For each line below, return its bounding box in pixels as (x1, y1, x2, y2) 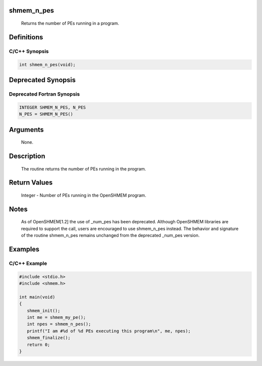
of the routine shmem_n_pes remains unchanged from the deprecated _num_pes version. (21, 233, 200, 238)
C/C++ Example (9, 260, 47, 266)
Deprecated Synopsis (9, 76, 76, 84)
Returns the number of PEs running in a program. (21, 20, 119, 26)
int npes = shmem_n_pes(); (27, 321, 91, 327)
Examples (9, 245, 40, 253)
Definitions (9, 33, 43, 41)
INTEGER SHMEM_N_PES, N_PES (19, 104, 86, 110)
